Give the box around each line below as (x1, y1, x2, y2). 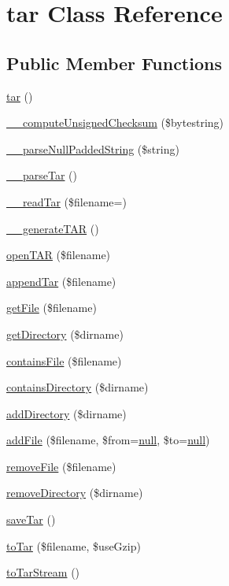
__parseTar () (6, 167, 78, 184)
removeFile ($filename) (6, 458, 116, 474)
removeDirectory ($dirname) (6, 484, 143, 501)
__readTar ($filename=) (6, 193, 127, 210)
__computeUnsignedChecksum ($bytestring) (6, 114, 224, 131)
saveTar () (6, 511, 56, 528)
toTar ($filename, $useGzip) (6, 537, 141, 554)
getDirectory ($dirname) (6, 325, 124, 342)
